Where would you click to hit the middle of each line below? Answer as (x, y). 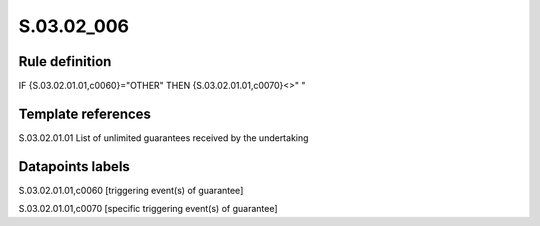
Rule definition (65, 61)
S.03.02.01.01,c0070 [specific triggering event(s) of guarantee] (148, 209)
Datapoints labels (74, 166)
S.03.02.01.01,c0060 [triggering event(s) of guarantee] (131, 190)
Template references (85, 113)
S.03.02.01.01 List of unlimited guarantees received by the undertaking (163, 137)
